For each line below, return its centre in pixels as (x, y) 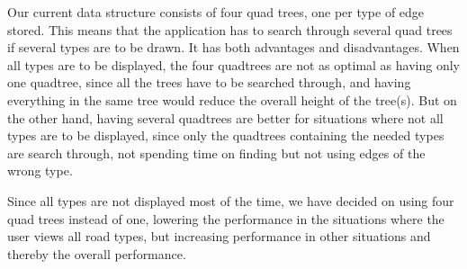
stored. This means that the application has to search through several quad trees (230, 29)
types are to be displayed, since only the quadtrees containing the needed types (226, 135)
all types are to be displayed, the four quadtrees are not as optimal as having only (233, 64)
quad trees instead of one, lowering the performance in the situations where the (226, 218)
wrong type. (40, 170)
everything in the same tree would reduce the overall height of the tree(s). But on (232, 99)
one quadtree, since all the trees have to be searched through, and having (209, 82)
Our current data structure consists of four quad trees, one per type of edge (216, 12)
